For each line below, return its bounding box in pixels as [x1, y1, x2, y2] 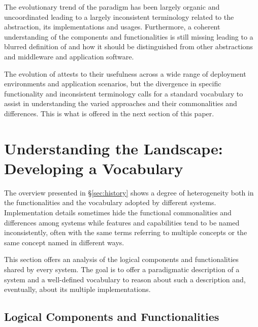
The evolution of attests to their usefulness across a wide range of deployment [4, 68, 246, 79]
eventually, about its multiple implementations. [4, 284, 151, 295]
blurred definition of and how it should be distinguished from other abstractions [4, 41, 253, 52]
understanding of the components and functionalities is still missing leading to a [4, 31, 253, 42]
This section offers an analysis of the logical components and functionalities [4, 254, 239, 265]
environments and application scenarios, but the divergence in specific [4, 78, 221, 89]
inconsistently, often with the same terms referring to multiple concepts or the [4, 227, 247, 238]
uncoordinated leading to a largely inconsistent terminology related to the [4, 11, 234, 22]
